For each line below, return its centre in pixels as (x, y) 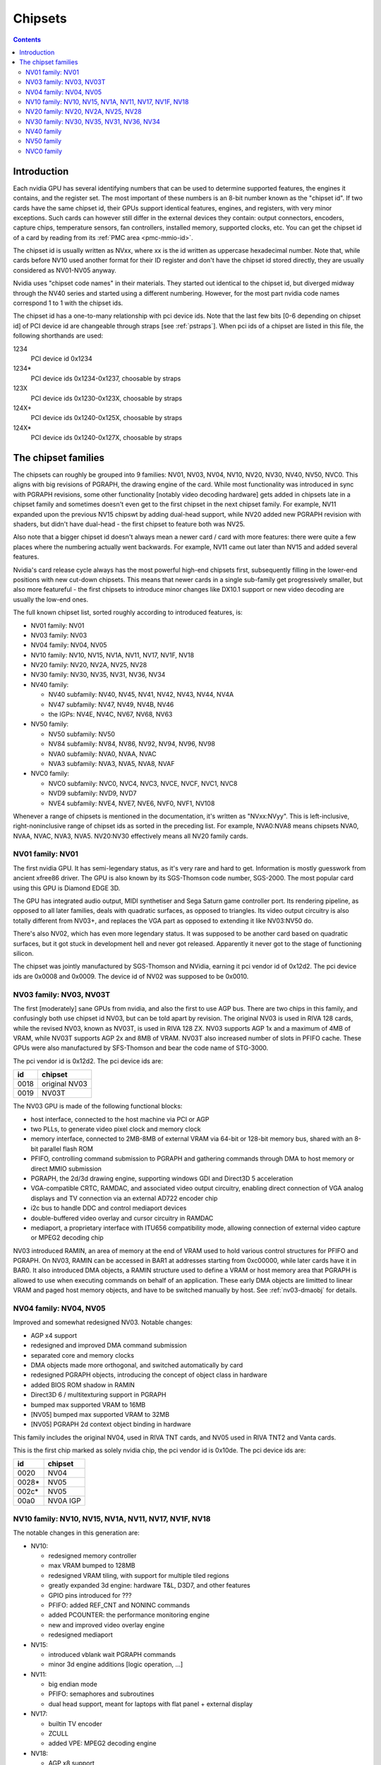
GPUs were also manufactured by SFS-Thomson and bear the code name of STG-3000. (141, 1048)
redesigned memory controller (92, 1556)
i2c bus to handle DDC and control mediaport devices (109, 1208)
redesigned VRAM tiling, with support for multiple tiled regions (139, 1575)
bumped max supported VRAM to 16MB (88, 1404)
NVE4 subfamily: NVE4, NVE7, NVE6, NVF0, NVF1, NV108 (132, 803)
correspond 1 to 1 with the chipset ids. (68, 303)
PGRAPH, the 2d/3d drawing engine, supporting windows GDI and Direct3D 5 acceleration (162, 1178)
